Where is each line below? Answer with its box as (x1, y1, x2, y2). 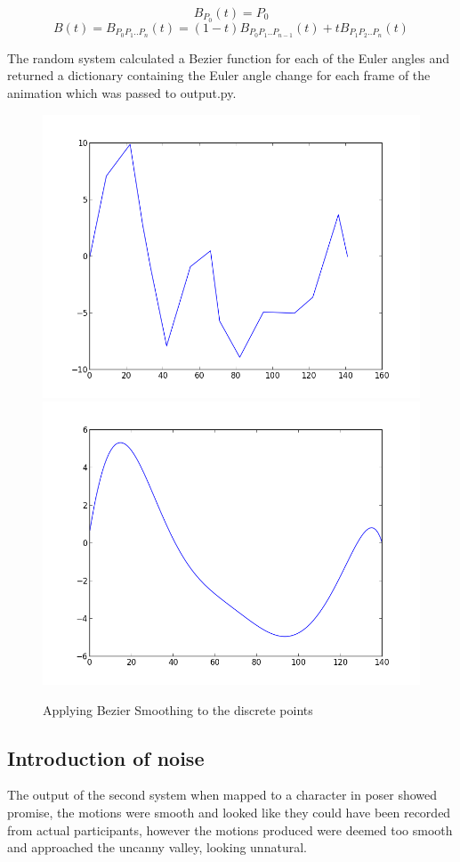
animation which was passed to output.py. (7, 83, 237, 102)
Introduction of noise (7, 744, 205, 771)
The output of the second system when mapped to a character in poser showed (7, 785, 438, 804)
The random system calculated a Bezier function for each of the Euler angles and (7, 48, 449, 67)
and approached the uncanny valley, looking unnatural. (7, 838, 307, 857)
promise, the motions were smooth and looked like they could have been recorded (7, 803, 451, 822)
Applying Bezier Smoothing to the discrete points (43, 700, 313, 719)
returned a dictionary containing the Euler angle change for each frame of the (7, 66, 431, 85)
